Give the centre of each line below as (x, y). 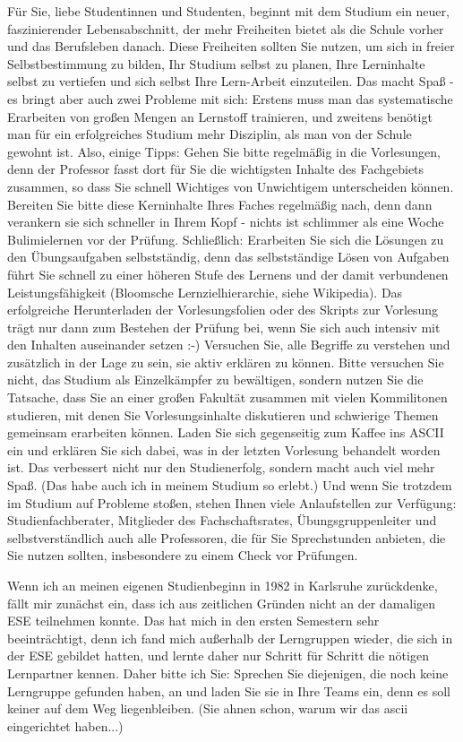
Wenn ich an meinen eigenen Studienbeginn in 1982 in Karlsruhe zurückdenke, (223, 585)
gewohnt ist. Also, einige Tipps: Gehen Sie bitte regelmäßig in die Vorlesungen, (224, 151)
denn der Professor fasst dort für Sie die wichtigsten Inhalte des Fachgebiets (216, 169)
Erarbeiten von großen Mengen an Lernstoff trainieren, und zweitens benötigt (220, 116)
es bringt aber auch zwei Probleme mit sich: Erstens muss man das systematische (230, 98)
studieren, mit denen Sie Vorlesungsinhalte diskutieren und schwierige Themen (223, 414)
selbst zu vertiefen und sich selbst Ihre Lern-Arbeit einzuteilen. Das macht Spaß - (231, 81)
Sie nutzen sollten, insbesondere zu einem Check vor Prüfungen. (183, 555)
